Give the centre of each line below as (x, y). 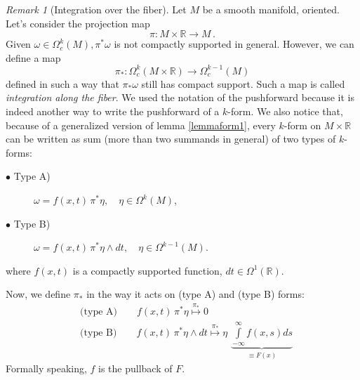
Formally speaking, (46, 368)
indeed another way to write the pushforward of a (113, 111)
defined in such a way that (62, 83)
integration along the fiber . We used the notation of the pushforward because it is (180, 97)
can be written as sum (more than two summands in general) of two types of (171, 139)
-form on (302, 125)
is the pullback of (135, 368)
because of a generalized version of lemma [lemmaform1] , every (141, 125)
